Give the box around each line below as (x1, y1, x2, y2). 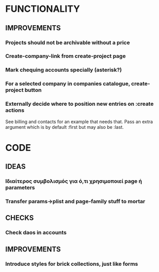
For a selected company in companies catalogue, (5, 80, 130, 87)
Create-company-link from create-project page (5, 52, 126, 60)
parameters (5, 184, 35, 191)
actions (5, 107, 25, 114)
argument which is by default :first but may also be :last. (5, 124, 124, 130)
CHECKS (5, 213, 34, 222)
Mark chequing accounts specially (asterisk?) (5, 66, 122, 73)
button (25, 87, 42, 94)
